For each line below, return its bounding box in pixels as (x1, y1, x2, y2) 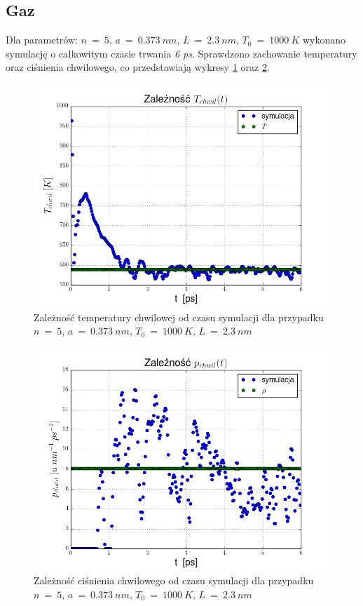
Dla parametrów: (6, 32, 78, 47)
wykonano (302, 32, 346, 47)
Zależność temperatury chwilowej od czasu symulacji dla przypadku (34, 309, 324, 324)
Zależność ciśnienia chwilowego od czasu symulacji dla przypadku (34, 573, 314, 588)
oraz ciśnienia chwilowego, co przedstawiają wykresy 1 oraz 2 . (6, 60, 270, 74)
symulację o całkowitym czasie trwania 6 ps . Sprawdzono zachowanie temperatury (6, 46, 357, 60)
